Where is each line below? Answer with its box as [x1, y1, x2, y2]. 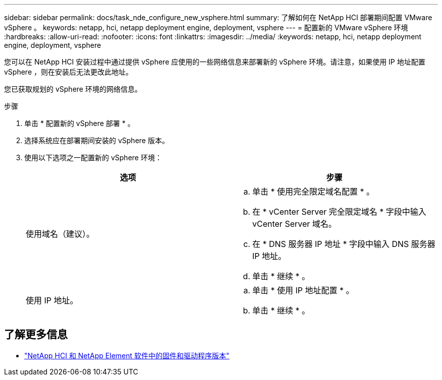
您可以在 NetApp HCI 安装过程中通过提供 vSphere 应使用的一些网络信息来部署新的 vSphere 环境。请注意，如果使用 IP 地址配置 [4, 57, 425, 66]
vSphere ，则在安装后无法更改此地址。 [4, 68, 133, 76]
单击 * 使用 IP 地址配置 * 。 [252, 285, 354, 295]
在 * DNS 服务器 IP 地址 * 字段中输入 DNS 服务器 [252, 239, 435, 249]
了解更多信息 [4, 328, 68, 341]
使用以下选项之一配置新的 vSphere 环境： [24, 153, 162, 162]
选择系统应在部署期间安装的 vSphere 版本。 [24, 136, 169, 145]
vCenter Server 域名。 [252, 219, 337, 229]
